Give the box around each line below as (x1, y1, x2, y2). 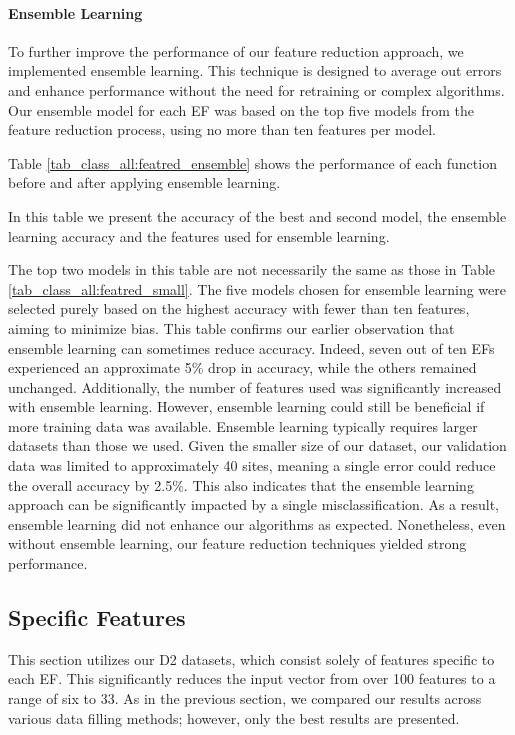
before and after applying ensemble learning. (8, 172, 281, 193)
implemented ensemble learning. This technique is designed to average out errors (8, 60, 502, 81)
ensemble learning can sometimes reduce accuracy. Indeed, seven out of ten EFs (8, 337, 495, 358)
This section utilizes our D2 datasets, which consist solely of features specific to (8, 648, 495, 669)
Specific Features (8, 602, 186, 633)
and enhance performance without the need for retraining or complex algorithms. (8, 79, 505, 100)
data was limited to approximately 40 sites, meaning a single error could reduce (8, 455, 496, 476)
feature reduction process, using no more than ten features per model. (8, 119, 436, 140)
